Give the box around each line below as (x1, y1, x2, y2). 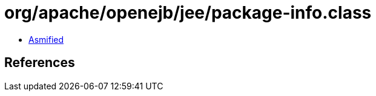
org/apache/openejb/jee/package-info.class (4, 2, 372, 23)
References (4, 55, 75, 71)
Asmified (28, 34, 64, 45)
